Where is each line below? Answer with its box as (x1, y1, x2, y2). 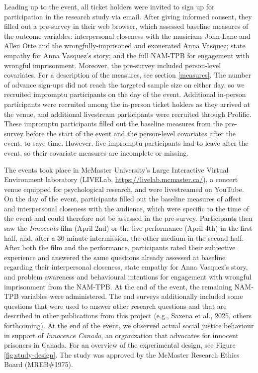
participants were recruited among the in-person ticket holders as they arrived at (4, 98, 250, 109)
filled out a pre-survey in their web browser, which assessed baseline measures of (4, 21, 249, 31)
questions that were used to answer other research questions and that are (4, 300, 227, 311)
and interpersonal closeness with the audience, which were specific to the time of (4, 203, 249, 213)
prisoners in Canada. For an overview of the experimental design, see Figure (4, 340, 236, 350)
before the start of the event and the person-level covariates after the (26, 128, 236, 138)
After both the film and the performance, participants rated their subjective (4, 242, 236, 253)
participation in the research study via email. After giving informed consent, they (4, 11, 252, 21)
